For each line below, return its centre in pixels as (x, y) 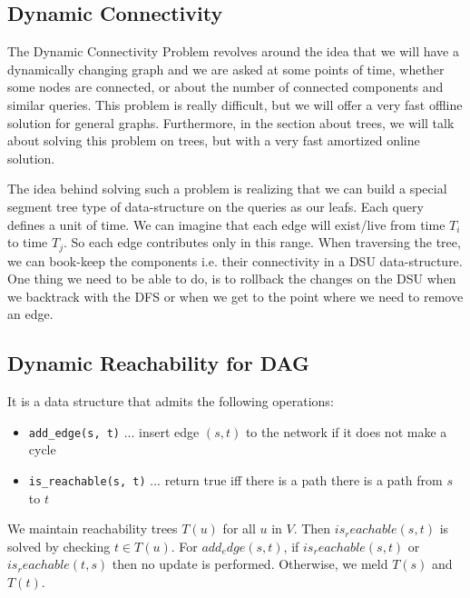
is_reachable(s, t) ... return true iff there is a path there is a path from (235, 480)
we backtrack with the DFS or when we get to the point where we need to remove (235, 296)
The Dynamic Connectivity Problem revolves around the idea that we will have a (233, 51)
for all (239, 528)
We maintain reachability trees (93, 528)
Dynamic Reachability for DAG (159, 363)
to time (28, 242)
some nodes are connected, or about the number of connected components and (225, 87)
